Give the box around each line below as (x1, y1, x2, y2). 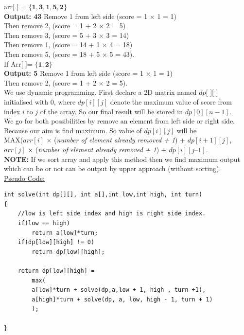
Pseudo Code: (4, 173, 45, 183)
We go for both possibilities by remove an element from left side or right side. (4, 116, 235, 126)
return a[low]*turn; (32, 229, 98, 236)
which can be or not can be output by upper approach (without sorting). (4, 163, 221, 174)
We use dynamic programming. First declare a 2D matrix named (4, 87, 197, 97)
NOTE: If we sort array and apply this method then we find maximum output (4, 154, 241, 164)
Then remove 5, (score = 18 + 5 (4, 49, 100, 59)
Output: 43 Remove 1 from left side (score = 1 (4, 11, 148, 21)
